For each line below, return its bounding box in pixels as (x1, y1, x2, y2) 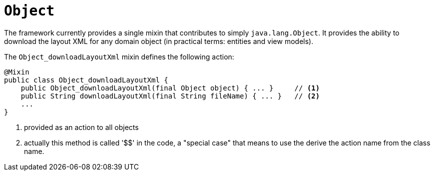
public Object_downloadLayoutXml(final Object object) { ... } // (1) (20, 83, 320, 92)
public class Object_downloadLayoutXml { (4, 75, 168, 84)
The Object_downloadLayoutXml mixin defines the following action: (4, 52, 234, 61)
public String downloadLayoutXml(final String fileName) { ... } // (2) (20, 91, 320, 100)
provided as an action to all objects (24, 122, 139, 131)
